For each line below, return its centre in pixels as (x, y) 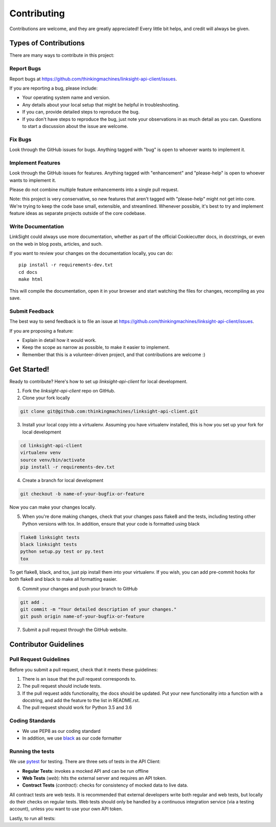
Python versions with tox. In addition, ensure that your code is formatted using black (111, 524)
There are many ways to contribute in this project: (62, 55)
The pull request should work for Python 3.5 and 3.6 (77, 708)
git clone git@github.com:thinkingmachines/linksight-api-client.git (109, 411)
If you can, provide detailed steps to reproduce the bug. (81, 112)
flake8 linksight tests (50, 537)
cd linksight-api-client (51, 445)
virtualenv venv (41, 453)
